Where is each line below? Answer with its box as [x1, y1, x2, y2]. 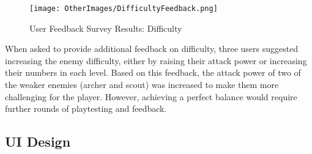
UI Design [5, 132, 71, 151]
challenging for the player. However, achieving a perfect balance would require [5, 90, 297, 103]
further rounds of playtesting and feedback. [5, 102, 167, 115]
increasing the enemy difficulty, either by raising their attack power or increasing [5, 54, 307, 67]
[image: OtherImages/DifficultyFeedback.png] [29, 4, 218, 13]
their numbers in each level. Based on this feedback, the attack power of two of [5, 66, 301, 79]
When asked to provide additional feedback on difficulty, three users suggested [5, 42, 299, 55]
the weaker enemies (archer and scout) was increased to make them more [5, 78, 279, 91]
